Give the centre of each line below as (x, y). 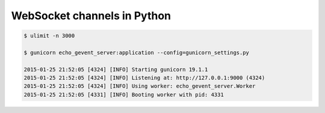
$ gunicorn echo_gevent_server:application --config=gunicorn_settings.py (137, 52)
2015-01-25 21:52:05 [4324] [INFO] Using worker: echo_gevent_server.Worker (140, 86)
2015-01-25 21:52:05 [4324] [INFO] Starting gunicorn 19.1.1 (116, 69)
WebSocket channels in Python (91, 16)
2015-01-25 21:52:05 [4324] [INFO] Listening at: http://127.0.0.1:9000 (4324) (144, 78)
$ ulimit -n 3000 (49, 36)
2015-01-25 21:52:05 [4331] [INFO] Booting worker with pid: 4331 (124, 94)
